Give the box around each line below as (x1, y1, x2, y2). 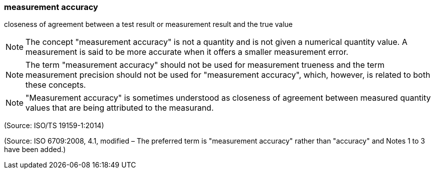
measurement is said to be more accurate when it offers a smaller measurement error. (25, 47, 349, 57)
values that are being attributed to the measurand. (25, 103, 214, 113)
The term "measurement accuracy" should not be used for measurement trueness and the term (25, 60, 385, 70)
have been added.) (4, 145, 66, 154)
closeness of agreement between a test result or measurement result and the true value (4, 20, 293, 29)
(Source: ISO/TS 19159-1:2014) (4, 121, 104, 130)
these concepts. (25, 80, 86, 90)
